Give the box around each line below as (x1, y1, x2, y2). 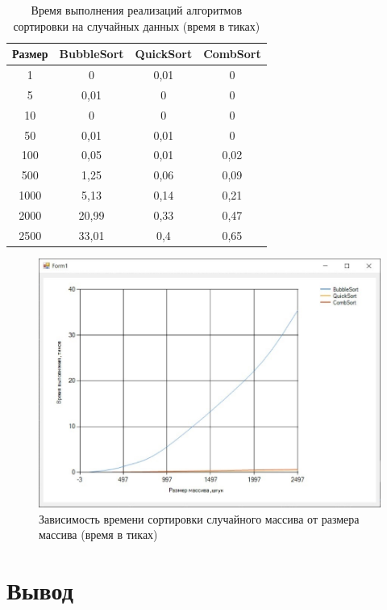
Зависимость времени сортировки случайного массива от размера (39, 510, 360, 527)
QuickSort (135, 45, 193, 62)
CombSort (203, 45, 261, 62)
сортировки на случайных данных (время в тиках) (13, 17, 260, 34)
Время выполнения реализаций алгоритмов (31, 2, 243, 18)
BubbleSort (59, 45, 124, 62)
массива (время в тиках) (39, 526, 158, 543)
